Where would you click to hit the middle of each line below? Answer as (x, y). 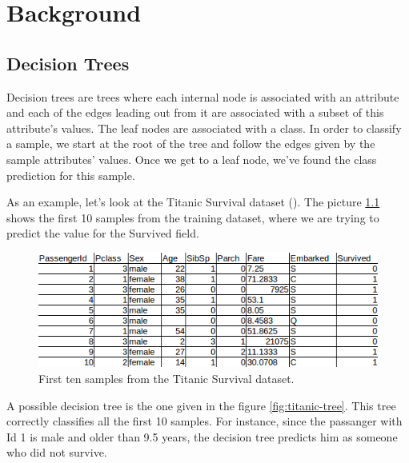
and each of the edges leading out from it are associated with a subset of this (195, 112)
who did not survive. (57, 452)
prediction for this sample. (71, 175)
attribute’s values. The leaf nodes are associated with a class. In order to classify (204, 128)
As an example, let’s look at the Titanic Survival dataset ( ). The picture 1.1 (193, 202)
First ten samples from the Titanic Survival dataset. (166, 379)
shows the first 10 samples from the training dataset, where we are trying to (193, 217)
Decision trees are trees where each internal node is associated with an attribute (203, 96)
